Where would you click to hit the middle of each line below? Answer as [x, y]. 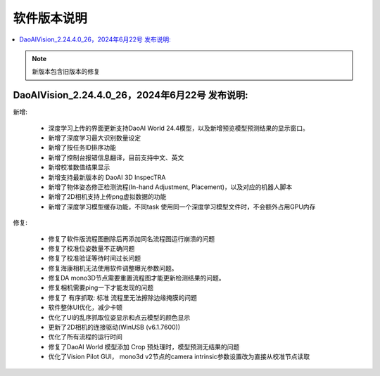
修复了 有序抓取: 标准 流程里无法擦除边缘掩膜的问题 [122, 297]
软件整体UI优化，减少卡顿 [85, 307]
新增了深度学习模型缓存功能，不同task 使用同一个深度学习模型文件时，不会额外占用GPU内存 [182, 207]
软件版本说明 [50, 18]
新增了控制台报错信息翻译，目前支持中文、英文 [116, 157]
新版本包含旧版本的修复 [66, 72]
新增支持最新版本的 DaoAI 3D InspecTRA [107, 177]
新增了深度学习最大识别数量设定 [94, 138]
